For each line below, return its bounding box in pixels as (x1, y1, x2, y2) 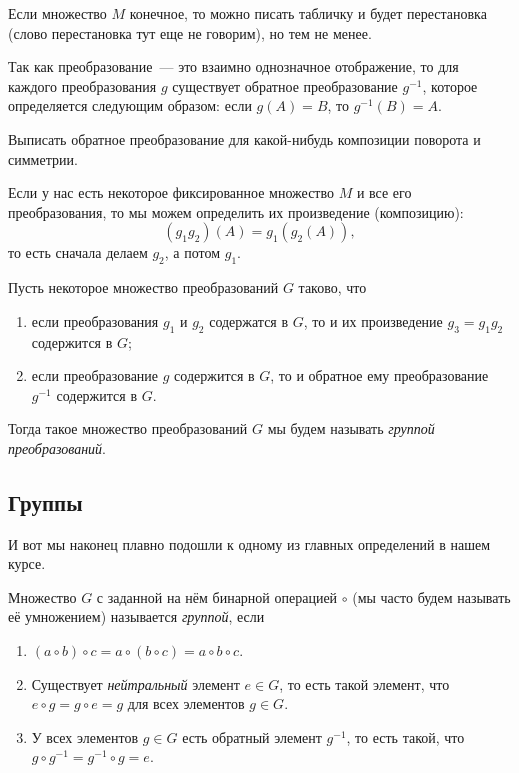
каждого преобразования (8, 75, 157, 96)
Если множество (8, 3, 107, 23)
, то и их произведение (303, 310, 443, 331)
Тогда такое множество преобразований (8, 418, 248, 439)
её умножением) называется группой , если (8, 606, 265, 627)
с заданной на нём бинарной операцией (96, 586, 338, 607)
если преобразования (31, 310, 159, 331)
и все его (356, 182, 412, 203)
